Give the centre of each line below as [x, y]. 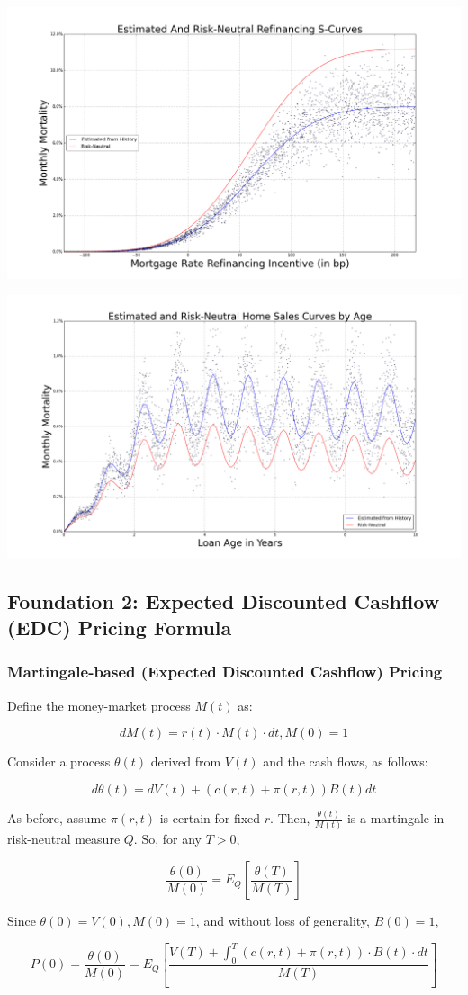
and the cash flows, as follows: [346, 762]
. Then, [290, 818]
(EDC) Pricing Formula [120, 627]
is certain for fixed [210, 818]
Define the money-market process [99, 705]
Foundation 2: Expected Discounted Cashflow [224, 601]
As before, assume [57, 818]
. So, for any [167, 839]
